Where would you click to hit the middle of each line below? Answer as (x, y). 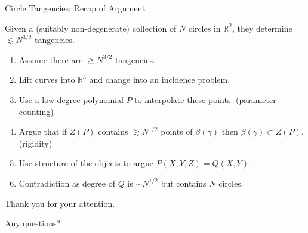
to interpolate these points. (184, 99)
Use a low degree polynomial (71, 99)
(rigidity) (36, 143)
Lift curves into (47, 80)
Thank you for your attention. (60, 203)
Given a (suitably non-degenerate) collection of (91, 28)
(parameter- (257, 99)
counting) (36, 111)
